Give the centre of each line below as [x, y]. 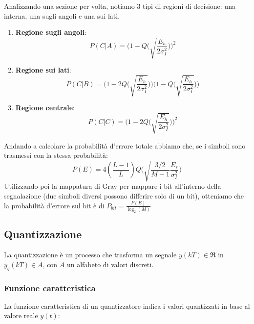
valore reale [21, 315]
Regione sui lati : [43, 70]
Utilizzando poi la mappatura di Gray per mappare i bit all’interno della [113, 186]
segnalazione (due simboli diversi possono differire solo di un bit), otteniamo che [124, 195]
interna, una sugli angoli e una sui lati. [62, 15]
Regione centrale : [45, 108]
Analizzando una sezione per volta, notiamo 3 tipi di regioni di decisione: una [120, 6]
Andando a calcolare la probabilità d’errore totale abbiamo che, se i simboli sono [125, 145]
